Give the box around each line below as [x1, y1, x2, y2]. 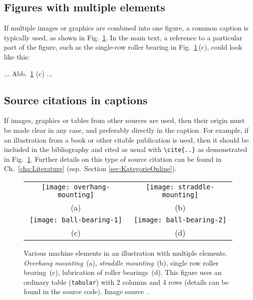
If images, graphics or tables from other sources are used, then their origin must [4, 115, 245, 125]
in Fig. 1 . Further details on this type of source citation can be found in [4, 153, 222, 164]
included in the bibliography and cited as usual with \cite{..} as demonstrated [4, 144, 248, 154]
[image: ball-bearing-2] [133, 216, 227, 224]
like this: [4, 51, 30, 61]
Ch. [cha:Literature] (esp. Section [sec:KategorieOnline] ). [4, 163, 177, 174]
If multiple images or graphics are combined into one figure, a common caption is [4, 23, 249, 33]
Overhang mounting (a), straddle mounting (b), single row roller [24, 257, 219, 268]
